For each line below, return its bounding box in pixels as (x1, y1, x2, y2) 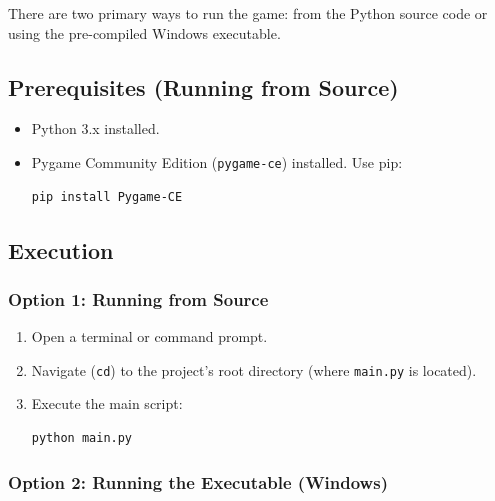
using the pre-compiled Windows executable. (8, 22, 281, 43)
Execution (8, 234, 114, 265)
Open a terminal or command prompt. (31, 326, 268, 347)
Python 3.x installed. (31, 118, 160, 139)
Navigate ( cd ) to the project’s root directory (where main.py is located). (31, 359, 477, 380)
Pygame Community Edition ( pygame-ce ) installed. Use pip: (31, 151, 403, 172)
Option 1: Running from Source (8, 286, 269, 311)
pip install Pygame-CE (31, 189, 183, 204)
